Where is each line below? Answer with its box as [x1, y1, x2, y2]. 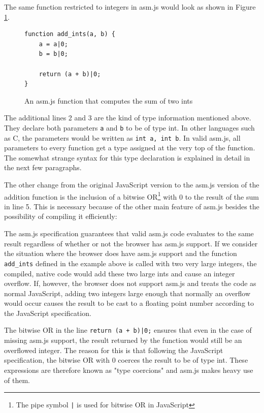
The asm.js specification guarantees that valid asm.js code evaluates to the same [4, 228, 254, 239]
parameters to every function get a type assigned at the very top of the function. [4, 142, 255, 153]
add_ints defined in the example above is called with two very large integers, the [4, 258, 257, 268]
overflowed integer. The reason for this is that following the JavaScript [4, 344, 223, 355]
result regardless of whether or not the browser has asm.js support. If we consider [4, 238, 258, 248]
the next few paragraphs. [4, 162, 82, 173]
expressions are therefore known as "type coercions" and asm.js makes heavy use [4, 364, 253, 375]
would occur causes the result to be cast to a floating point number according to [4, 298, 254, 308]
